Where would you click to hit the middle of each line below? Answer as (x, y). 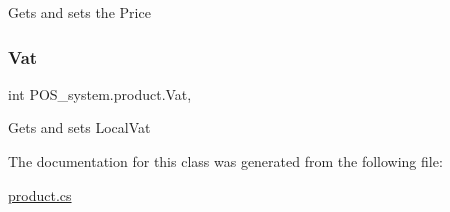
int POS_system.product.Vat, (100, 93)
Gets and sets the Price (79, 12)
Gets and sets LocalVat (79, 127)
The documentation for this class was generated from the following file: (225, 161)
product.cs (40, 194)
